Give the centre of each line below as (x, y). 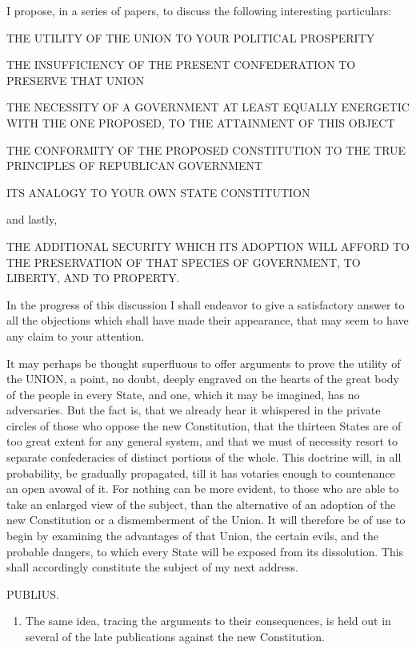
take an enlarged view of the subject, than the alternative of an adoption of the (201, 504)
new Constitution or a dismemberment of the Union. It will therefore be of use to (206, 520)
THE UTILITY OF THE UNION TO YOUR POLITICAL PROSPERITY (191, 37)
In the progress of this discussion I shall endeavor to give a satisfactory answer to (206, 304)
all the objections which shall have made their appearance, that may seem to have (208, 320)
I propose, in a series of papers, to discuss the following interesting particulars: (199, 10)
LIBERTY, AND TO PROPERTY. (93, 278)
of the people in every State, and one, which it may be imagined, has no (183, 394)
